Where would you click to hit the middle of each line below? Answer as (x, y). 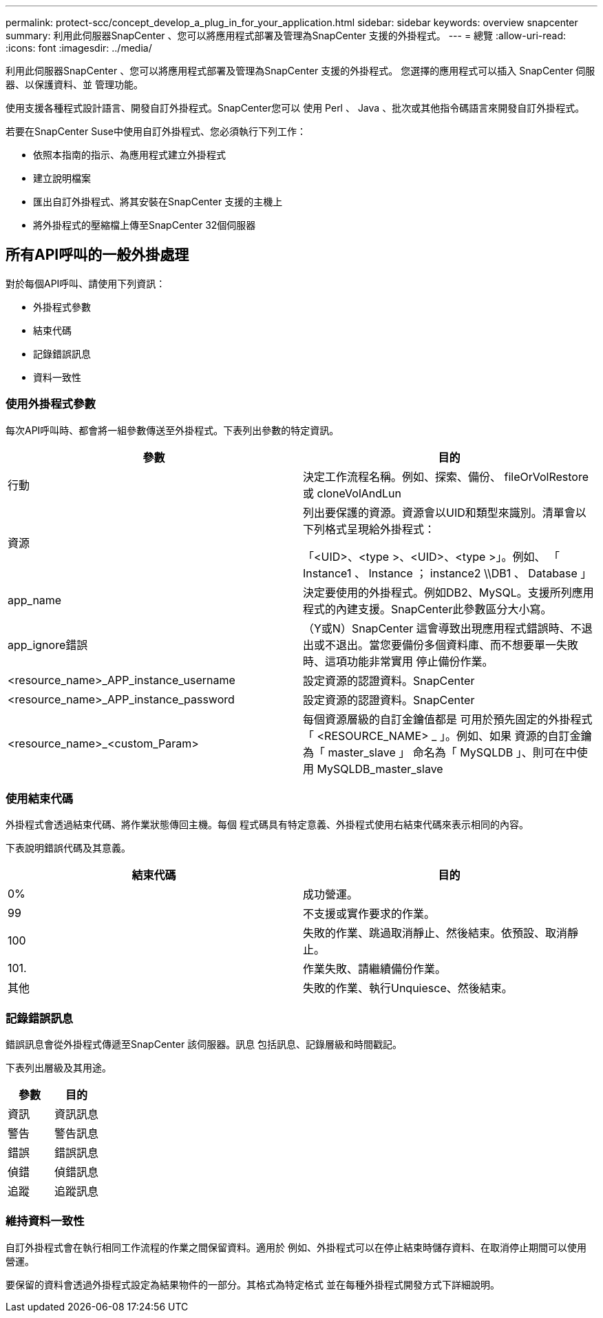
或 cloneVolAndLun (352, 493)
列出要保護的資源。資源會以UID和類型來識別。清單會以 (445, 512)
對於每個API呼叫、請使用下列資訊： (86, 283)
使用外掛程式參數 (51, 404)
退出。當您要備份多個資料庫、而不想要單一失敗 (457, 645)
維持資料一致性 (45, 1221)
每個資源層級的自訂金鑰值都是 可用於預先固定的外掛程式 (448, 719)
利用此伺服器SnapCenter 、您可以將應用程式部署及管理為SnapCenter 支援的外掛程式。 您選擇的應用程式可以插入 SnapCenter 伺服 (300, 71)
